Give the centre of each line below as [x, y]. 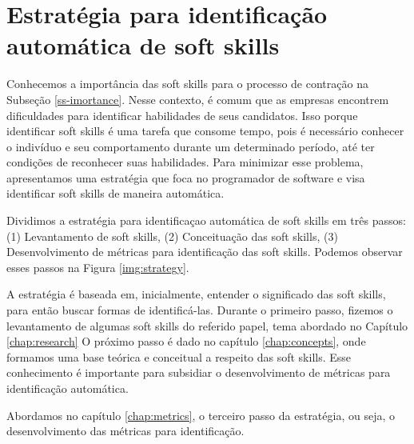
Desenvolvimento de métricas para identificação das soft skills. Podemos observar [205, 252]
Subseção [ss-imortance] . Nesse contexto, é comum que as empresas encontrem [198, 99]
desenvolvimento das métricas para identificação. [125, 431]
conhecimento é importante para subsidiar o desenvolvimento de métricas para [199, 372]
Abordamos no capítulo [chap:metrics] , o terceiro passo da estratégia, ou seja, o [201, 415]
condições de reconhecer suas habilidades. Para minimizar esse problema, [185, 162]
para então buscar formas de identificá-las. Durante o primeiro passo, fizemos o [200, 310]
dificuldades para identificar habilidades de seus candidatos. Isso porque [182, 115]
